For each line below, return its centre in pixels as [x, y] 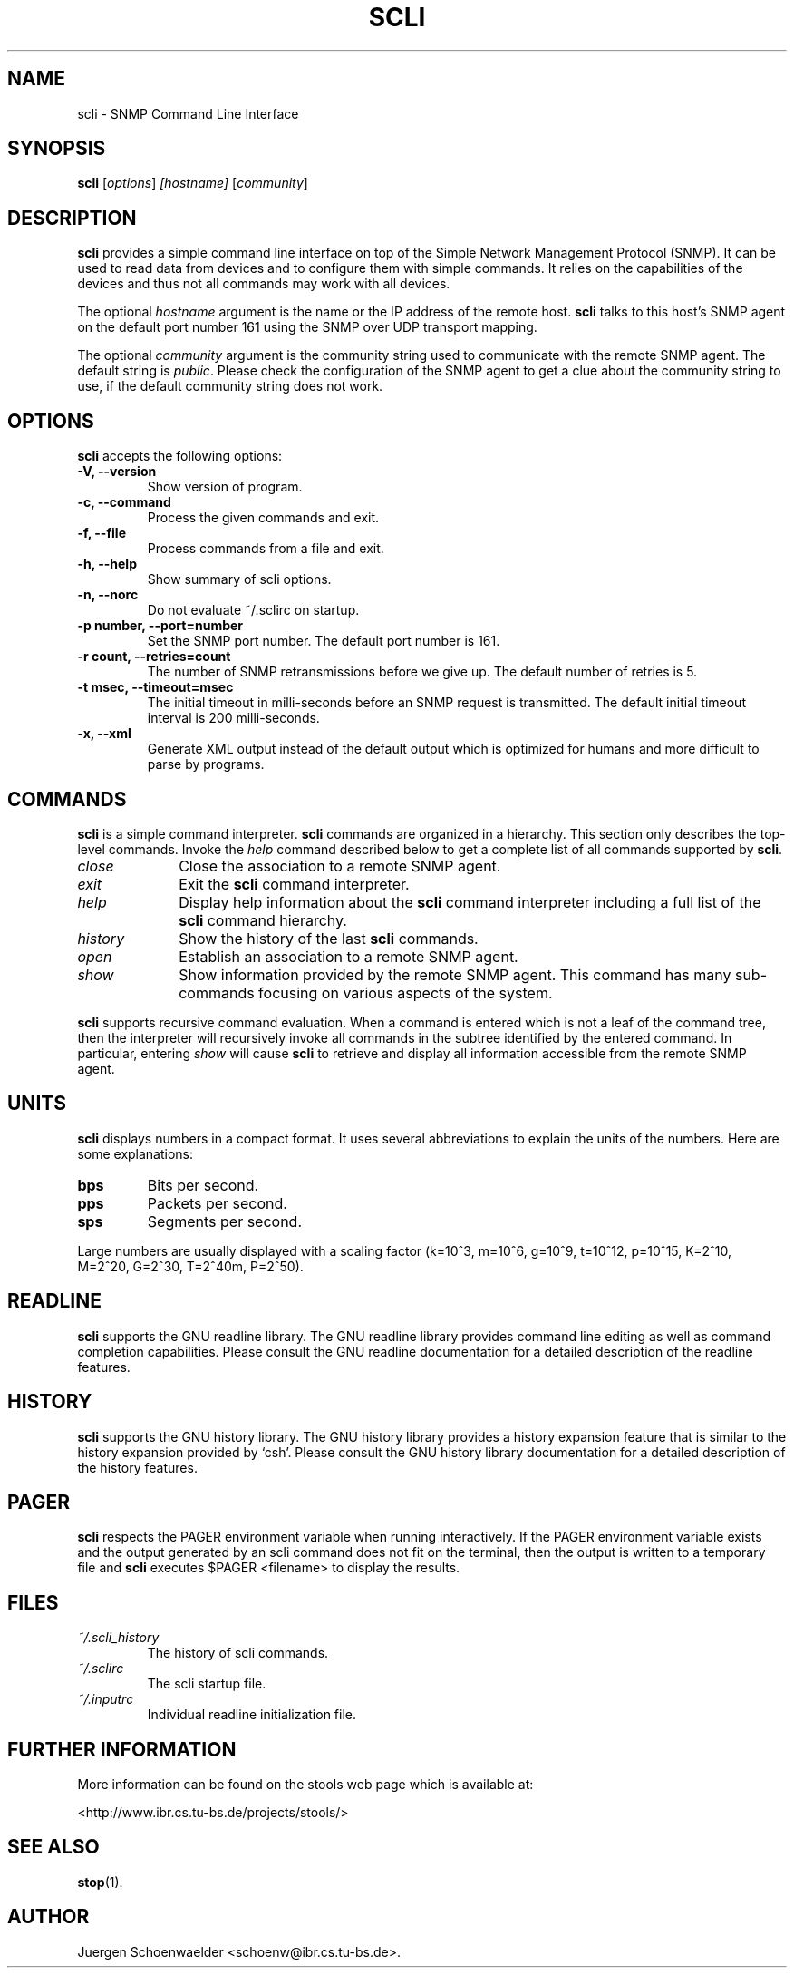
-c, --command [124, 502]
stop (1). [100, 1882]
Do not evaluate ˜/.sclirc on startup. [253, 610]
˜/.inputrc [106, 1699]
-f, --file [102, 533]
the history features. [137, 1467]
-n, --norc [108, 595]
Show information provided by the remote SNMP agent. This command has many [455, 974]
